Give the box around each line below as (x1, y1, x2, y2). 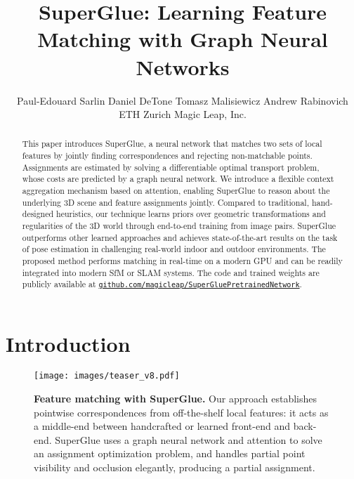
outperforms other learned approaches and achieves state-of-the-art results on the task (22, 231, 338, 243)
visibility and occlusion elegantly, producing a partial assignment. (34, 460, 315, 475)
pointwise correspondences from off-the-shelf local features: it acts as (34, 405, 329, 419)
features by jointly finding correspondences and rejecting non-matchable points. (22, 150, 313, 162)
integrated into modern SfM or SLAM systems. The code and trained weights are (22, 266, 320, 278)
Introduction (6, 329, 131, 357)
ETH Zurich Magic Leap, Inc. (119, 107, 247, 122)
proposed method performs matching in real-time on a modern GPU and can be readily (22, 255, 343, 267)
